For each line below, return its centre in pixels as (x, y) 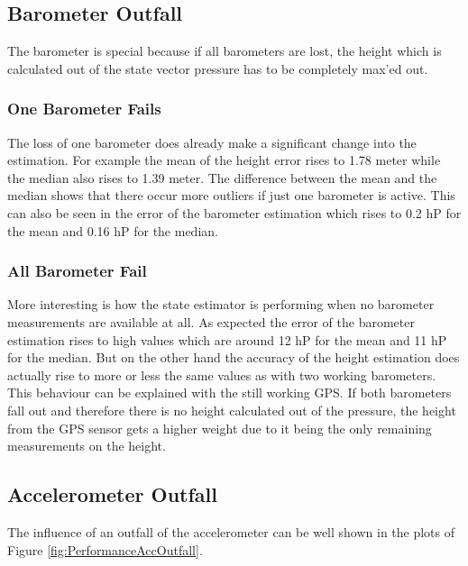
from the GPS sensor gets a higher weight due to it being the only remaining (220, 428)
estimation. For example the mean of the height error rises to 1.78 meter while (224, 160)
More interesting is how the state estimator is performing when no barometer (221, 304)
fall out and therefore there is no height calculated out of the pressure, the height (232, 410)
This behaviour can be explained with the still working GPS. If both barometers (229, 393)
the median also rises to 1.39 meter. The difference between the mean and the (222, 177)
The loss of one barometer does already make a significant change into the (212, 142)
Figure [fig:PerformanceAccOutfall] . (105, 549)
